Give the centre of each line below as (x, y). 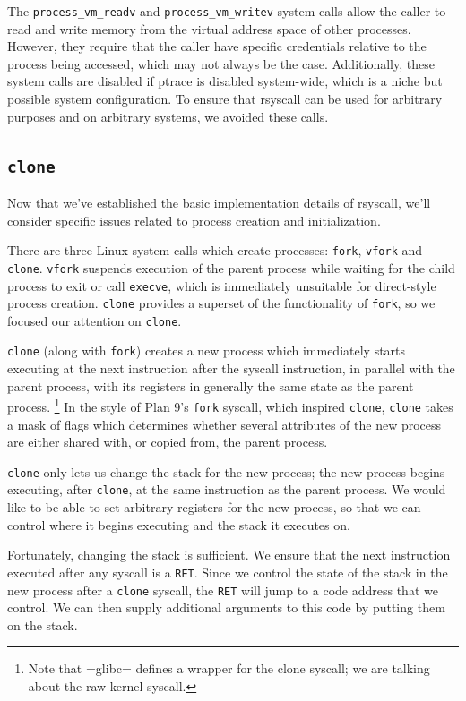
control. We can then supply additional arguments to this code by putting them (226, 607)
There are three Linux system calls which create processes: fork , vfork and (215, 250)
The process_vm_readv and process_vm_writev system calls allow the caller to (227, 11)
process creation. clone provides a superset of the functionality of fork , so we (221, 303)
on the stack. (43, 624)
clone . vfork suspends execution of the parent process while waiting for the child (231, 267)
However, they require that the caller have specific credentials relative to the (217, 46)
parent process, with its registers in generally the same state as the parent (211, 385)
